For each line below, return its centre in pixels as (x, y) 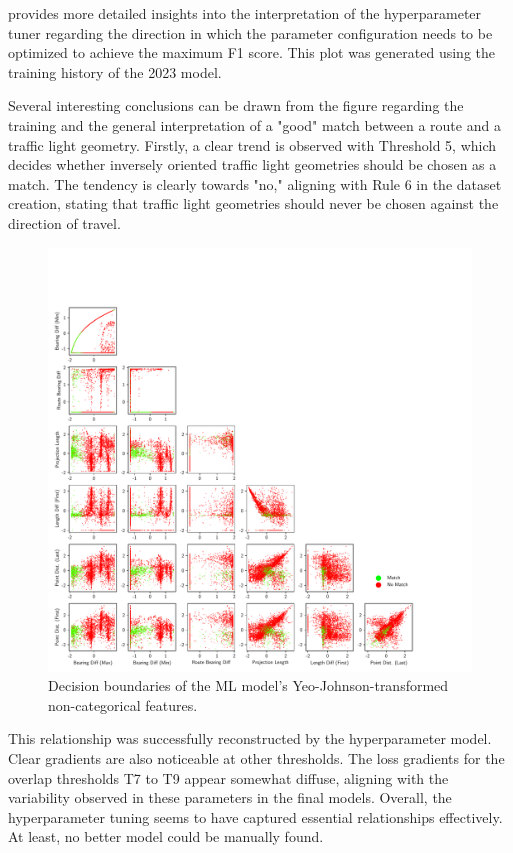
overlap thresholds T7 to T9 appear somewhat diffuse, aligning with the (228, 777)
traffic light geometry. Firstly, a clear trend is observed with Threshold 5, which (252, 144)
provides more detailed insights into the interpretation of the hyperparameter (245, 13)
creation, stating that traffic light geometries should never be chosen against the (253, 203)
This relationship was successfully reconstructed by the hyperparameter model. (250, 738)
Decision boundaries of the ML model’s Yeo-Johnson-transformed (248, 685)
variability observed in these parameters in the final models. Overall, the (230, 797)
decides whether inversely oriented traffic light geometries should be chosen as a (252, 164)
